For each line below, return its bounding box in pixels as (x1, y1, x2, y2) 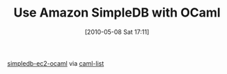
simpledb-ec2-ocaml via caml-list (7, 59, 104, 67)
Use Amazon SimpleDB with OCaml (13, 5, 221, 21)
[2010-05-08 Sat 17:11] (84, 28, 150, 36)
